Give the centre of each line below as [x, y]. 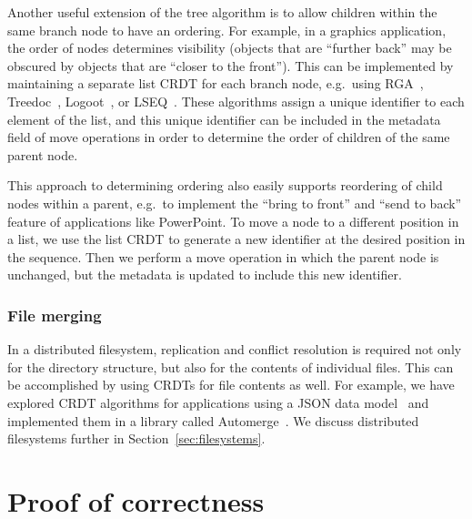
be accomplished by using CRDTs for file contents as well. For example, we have [231, 385]
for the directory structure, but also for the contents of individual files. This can [231, 366]
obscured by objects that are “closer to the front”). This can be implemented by [231, 65]
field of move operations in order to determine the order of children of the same [229, 137]
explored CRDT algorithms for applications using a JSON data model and [218, 402]
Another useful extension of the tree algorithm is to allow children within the [222, 12]
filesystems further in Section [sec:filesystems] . [136, 438]
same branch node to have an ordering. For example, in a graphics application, [227, 30]
